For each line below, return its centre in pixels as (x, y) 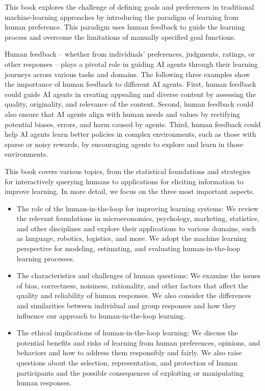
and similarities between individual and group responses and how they (126, 306)
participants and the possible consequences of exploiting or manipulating (130, 372)
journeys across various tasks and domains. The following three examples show (127, 74)
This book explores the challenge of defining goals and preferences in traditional (129, 7)
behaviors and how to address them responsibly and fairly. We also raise (129, 352)
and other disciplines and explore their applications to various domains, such (136, 228)
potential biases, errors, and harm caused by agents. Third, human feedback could (133, 124)
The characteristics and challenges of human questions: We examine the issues (138, 275)
